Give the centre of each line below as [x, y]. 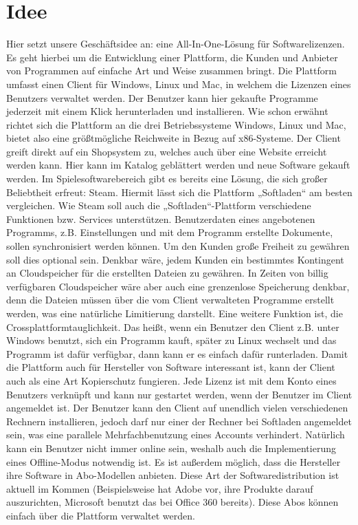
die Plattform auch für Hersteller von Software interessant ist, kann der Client [171, 367]
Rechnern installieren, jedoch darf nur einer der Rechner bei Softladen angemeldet [179, 421]
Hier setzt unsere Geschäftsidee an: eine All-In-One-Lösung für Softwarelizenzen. [176, 44]
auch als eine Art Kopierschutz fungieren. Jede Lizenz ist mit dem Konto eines [171, 380]
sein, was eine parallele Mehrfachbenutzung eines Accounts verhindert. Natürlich [176, 435]
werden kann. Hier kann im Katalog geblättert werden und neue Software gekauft [178, 165]
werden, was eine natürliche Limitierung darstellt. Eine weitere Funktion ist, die [175, 313]
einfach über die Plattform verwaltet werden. [101, 515]
